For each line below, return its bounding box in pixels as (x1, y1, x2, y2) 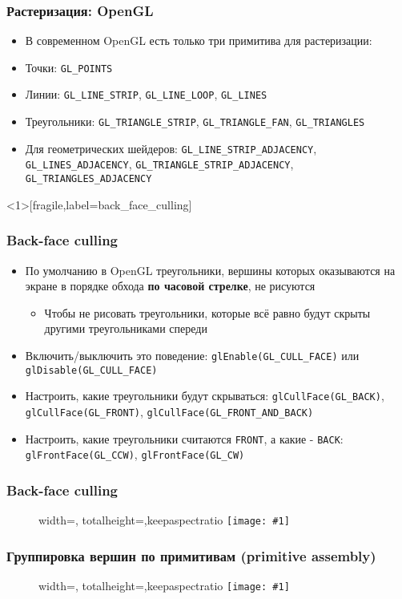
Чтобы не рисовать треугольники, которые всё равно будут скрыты (44, 304, 371, 321)
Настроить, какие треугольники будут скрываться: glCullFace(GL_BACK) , (25, 387, 384, 404)
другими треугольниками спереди (44, 320, 207, 337)
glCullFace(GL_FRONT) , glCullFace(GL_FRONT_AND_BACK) (25, 403, 314, 419)
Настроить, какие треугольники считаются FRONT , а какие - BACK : (25, 430, 344, 447)
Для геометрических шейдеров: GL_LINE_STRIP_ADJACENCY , (25, 140, 317, 156)
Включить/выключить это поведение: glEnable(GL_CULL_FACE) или (25, 346, 360, 363)
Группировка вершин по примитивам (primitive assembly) (6, 545, 376, 565)
